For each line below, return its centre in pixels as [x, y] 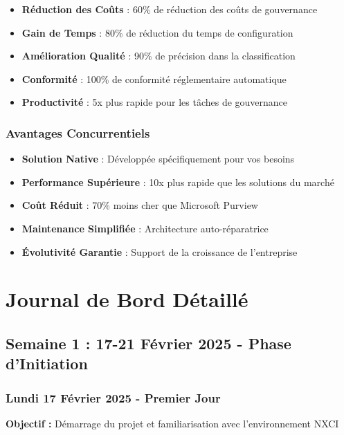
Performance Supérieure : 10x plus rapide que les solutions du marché [178, 182]
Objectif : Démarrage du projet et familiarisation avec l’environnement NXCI [172, 423]
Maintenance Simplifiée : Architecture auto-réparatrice [145, 228]
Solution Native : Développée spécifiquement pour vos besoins [158, 159]
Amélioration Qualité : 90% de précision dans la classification [159, 56]
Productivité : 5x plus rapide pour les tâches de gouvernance [155, 102]
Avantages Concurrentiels [78, 132]
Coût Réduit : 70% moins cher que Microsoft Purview [140, 205]
